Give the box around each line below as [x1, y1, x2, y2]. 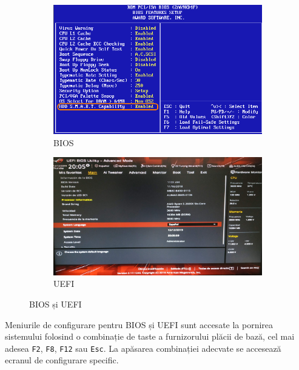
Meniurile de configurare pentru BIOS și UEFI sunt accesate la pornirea [5, 318, 274, 331]
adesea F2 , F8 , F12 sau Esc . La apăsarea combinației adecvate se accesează [5, 341, 281, 354]
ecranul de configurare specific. [5, 354, 119, 366]
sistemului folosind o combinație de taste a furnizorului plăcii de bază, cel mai [5, 330, 295, 343]
